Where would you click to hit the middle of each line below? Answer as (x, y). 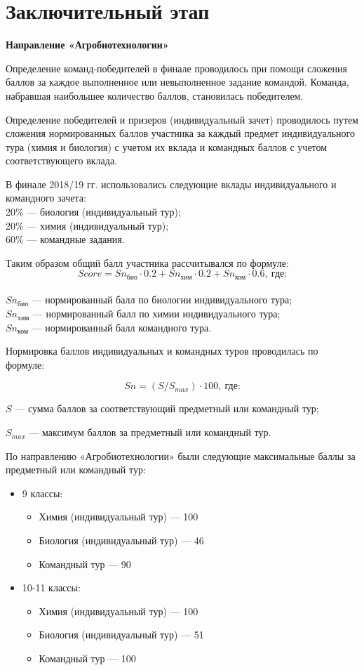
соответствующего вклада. (61, 160)
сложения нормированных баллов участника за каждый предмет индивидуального (181, 133)
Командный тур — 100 (87, 658)
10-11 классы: (51, 587)
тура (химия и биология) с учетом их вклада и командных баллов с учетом (167, 146)
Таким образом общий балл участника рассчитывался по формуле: (147, 262)
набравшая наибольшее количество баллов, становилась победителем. (155, 95)
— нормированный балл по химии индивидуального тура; (156, 314)
